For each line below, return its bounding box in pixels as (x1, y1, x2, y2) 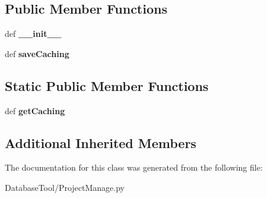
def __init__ (5, 27, 62, 40)
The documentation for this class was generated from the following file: (5, 161, 263, 174)
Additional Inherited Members (5, 133, 196, 152)
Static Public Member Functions (5, 76, 209, 95)
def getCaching (5, 104, 65, 117)
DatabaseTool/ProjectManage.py (5, 181, 125, 193)
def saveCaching (5, 47, 69, 59)
